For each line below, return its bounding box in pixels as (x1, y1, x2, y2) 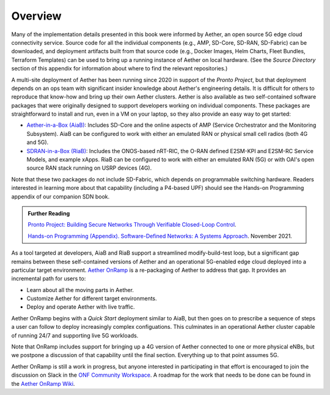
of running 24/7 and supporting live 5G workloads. (11, 331, 139, 339)
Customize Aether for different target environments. (26, 295, 157, 303)
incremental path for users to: (11, 275, 86, 282)
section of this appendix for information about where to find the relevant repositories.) (11, 65, 228, 72)
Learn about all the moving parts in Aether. (26, 286, 134, 293)
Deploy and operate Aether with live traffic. (26, 303, 135, 310)
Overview (11, 9, 62, 23)
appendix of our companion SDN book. (11, 193, 110, 200)
